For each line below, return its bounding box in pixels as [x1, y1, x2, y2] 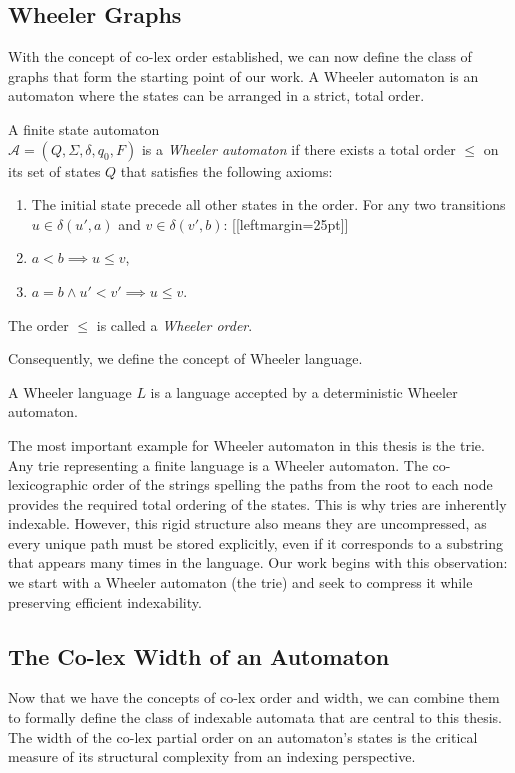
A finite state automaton [8, 118, 160, 139]
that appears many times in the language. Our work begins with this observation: [8, 552, 508, 573]
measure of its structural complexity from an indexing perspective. [8, 746, 416, 767]
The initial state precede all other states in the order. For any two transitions [31, 194, 506, 215]
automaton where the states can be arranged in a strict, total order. [8, 85, 425, 106]
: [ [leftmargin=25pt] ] [223, 213, 349, 234]
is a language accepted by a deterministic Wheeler [150, 381, 458, 402]
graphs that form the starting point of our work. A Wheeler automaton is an [8, 65, 479, 86]
